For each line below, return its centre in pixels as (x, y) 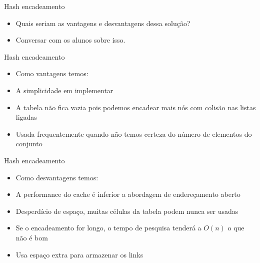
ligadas (26, 117)
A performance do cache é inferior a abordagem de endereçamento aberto (128, 194)
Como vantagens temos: (52, 73)
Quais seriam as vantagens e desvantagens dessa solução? (103, 23)
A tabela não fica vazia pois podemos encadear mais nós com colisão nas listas (136, 107)
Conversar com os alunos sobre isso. (70, 40)
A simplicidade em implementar (64, 90)
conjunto (29, 144)
